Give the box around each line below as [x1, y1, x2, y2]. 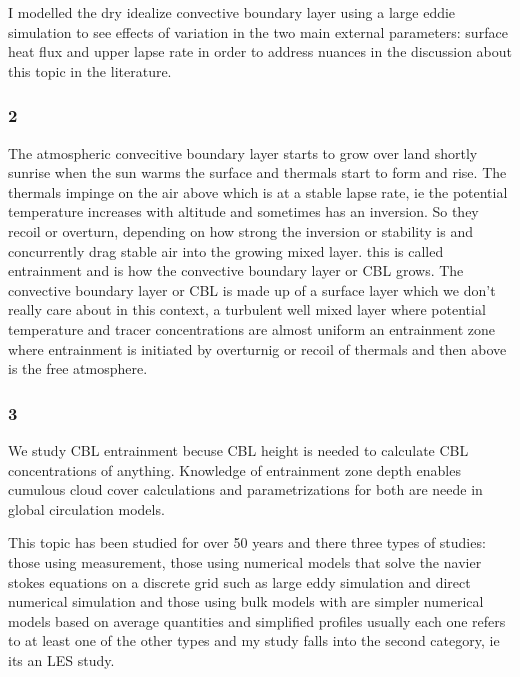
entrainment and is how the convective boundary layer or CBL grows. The [8, 260, 464, 281]
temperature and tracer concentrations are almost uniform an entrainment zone [8, 318, 495, 339]
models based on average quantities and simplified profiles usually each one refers [8, 610, 506, 631]
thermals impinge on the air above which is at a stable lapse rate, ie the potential [8, 181, 508, 202]
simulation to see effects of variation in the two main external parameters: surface [8, 21, 508, 42]
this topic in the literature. [8, 60, 172, 81]
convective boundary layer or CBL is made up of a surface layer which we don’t [8, 279, 496, 300]
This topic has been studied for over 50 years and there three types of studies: [8, 532, 486, 553]
